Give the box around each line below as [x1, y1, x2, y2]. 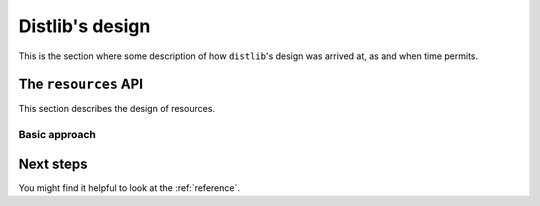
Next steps [18, 155, 88, 172]
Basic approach [18, 128, 97, 142]
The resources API [18, 76, 144, 93]
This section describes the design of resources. [18, 103, 215, 115]
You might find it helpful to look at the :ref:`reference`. [18, 181, 240, 194]
